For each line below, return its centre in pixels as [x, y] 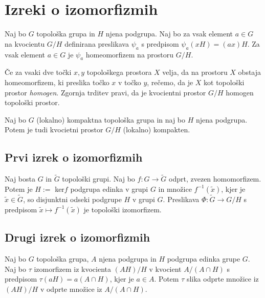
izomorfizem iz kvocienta [72, 269]
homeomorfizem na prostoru [130, 54]
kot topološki [224, 82]
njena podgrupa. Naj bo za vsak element [169, 34]
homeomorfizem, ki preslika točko [57, 82]
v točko [130, 82]
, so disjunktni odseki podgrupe [72, 199]
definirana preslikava [97, 43]
